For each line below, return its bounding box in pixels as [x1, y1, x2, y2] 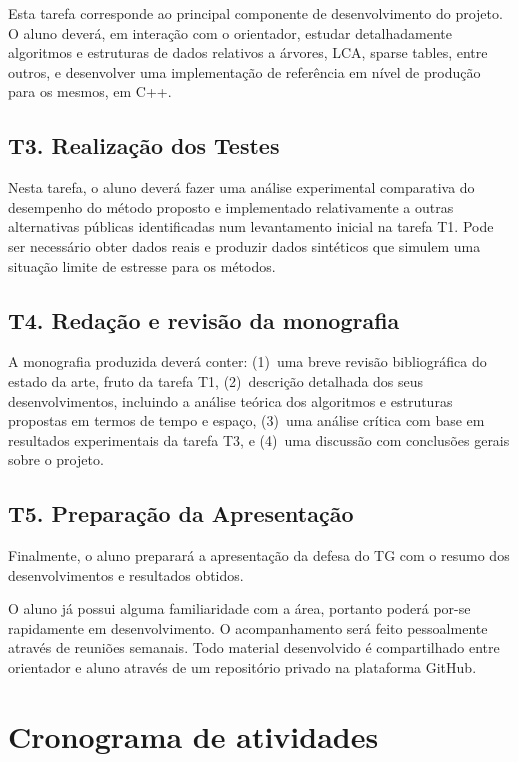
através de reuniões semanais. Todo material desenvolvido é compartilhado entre [8, 637, 500, 658]
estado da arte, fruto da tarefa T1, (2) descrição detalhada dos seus [8, 370, 424, 391]
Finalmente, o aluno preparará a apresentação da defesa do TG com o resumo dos [8, 545, 510, 566]
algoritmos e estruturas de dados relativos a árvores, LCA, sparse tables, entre [8, 42, 488, 63]
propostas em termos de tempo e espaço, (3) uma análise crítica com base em [8, 410, 485, 431]
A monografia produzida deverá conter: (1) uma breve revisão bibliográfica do [8, 351, 487, 372]
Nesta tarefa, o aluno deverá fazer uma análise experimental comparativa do [8, 177, 475, 198]
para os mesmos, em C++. [8, 81, 172, 102]
